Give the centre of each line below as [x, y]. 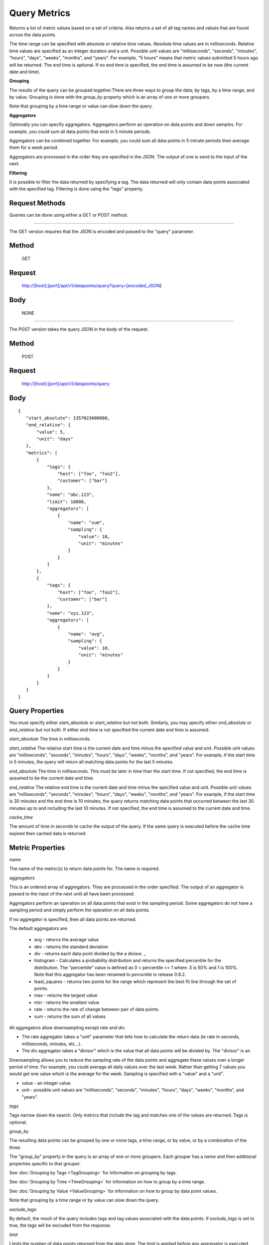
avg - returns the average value [67, 940]
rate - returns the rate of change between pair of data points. [97, 1009]
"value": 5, [51, 432]
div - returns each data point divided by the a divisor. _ [90, 954]
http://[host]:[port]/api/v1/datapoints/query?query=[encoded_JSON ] [92, 286]
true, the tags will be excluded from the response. [60, 1226]
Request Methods [37, 203]
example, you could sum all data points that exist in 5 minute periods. [80, 131]
